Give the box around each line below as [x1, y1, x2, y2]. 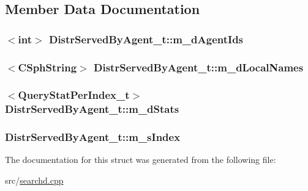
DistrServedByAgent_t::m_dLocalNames [94, 59, 304, 74]
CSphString [18, 59, 77, 74]
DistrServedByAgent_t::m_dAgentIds [48, 31, 244, 46]
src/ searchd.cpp [5, 174, 64, 187]
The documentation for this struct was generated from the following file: [5, 153, 276, 166]
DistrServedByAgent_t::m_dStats [5, 101, 179, 117]
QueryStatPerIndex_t [18, 87, 130, 103]
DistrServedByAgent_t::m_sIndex [5, 129, 181, 145]
